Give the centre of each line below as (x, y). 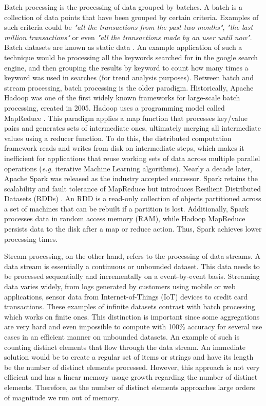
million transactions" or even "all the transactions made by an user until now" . (128, 37)
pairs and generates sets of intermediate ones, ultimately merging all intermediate (132, 128)
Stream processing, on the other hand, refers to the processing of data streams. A (132, 256)
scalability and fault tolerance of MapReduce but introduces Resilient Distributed (132, 188)
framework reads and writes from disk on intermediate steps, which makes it (124, 148)
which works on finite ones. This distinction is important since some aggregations (132, 316)
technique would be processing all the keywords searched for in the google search (131, 57)
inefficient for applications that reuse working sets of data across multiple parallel (132, 158)
